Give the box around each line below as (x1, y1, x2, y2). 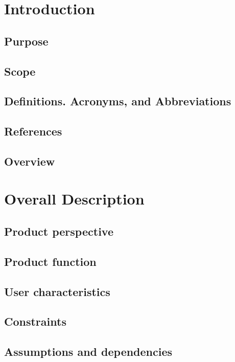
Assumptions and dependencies (4, 344, 173, 359)
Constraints (4, 313, 66, 329)
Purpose (4, 33, 49, 49)
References (4, 123, 62, 139)
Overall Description (4, 188, 145, 209)
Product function (4, 253, 97, 269)
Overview (4, 153, 55, 169)
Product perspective (4, 223, 113, 239)
